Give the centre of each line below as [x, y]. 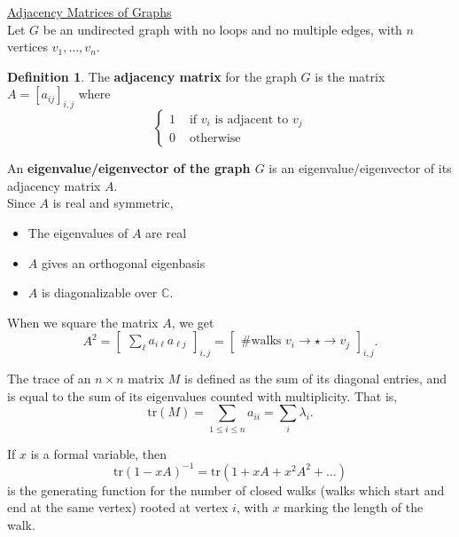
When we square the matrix [83, 322]
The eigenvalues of [78, 232]
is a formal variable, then [99, 453]
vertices [27, 47]
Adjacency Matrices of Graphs [89, 12]
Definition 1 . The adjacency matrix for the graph [152, 76]
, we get [193, 322]
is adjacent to [252, 119]
